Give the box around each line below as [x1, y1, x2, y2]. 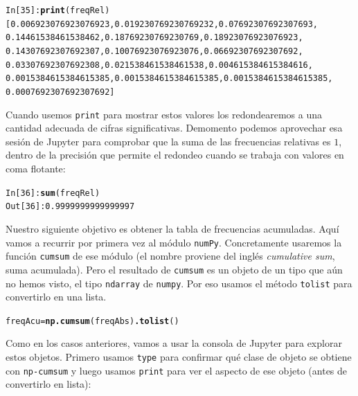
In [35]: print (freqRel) [6, 6, 110, 15]
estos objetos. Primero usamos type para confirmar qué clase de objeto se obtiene [6, 350, 352, 363]
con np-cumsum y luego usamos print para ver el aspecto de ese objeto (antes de [6, 363, 348, 377]
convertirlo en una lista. [6, 289, 107, 304]
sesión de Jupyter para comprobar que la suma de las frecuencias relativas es [6, 134, 331, 148]
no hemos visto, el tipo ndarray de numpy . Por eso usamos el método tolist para [6, 276, 352, 290]
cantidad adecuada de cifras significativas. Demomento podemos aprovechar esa [6, 120, 343, 135]
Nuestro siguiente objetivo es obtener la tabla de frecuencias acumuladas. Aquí [6, 221, 339, 235]
